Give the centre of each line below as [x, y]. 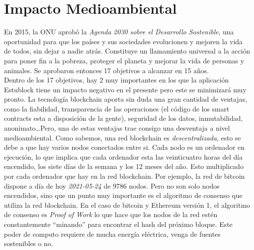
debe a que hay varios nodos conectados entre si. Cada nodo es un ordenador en [124, 147]
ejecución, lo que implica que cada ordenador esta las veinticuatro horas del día [123, 156]
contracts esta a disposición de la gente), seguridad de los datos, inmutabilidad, [123, 118]
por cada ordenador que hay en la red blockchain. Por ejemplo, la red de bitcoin [125, 176]
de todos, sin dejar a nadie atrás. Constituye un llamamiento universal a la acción [127, 51]
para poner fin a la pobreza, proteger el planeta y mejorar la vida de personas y [124, 60]
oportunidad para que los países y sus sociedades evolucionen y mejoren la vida [123, 41]
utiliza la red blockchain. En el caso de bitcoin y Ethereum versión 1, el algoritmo [127, 205]
